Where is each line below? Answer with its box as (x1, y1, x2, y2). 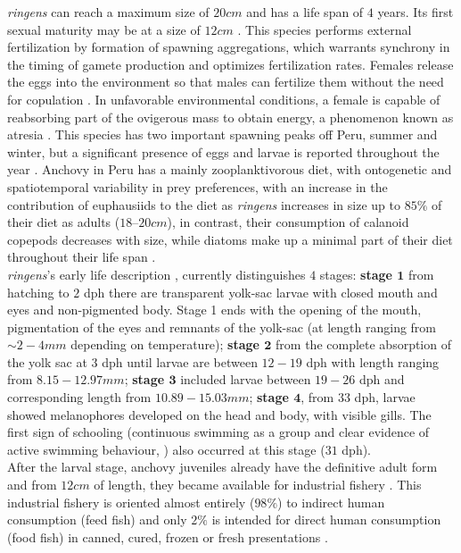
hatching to (7, 282, 70, 301)
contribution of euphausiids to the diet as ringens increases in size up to (7, 195, 400, 214)
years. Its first (377, 3, 454, 21)
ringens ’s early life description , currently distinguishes (7, 264, 306, 283)
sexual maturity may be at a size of (7, 20, 201, 38)
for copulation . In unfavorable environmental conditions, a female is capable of (7, 89, 440, 108)
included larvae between (180, 370, 311, 389)
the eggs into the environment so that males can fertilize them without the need (7, 72, 444, 91)
